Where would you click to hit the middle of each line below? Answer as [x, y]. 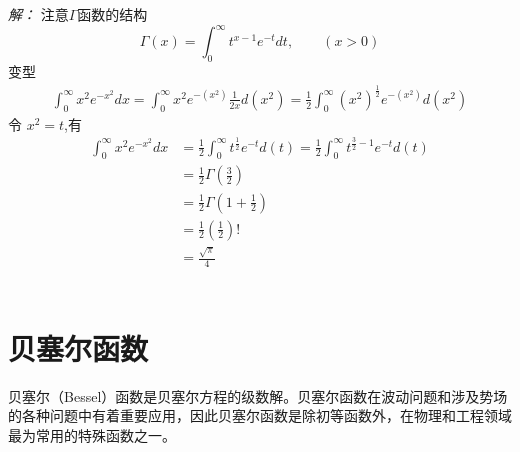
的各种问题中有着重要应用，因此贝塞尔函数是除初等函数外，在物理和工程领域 [260, 415]
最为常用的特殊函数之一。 [92, 435]
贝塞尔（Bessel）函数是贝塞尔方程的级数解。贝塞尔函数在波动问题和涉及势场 [258, 395]
